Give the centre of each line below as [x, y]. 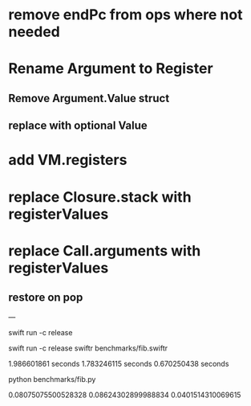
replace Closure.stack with [100, 197]
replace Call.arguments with [105, 250]
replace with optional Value [78, 126]
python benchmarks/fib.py [52, 379]
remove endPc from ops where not [125, 15]
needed [34, 32]
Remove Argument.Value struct [89, 98]
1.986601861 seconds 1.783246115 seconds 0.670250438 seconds [119, 363]
